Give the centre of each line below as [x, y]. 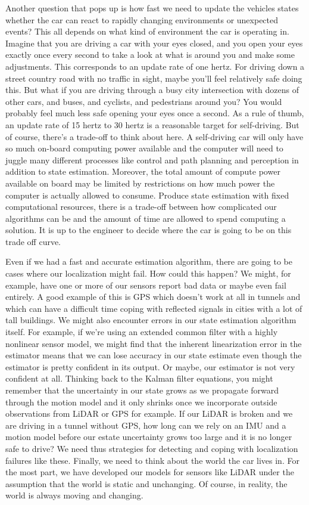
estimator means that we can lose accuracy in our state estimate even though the [154, 355]
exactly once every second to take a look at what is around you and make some [150, 55]
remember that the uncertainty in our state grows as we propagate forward [142, 390]
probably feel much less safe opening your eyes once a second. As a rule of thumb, [155, 113]
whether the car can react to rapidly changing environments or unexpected [142, 19]
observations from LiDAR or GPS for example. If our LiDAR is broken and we [149, 413]
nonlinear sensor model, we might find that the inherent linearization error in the [154, 343]
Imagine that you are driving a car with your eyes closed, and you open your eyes [154, 43]
